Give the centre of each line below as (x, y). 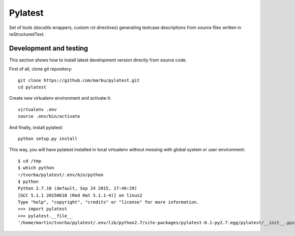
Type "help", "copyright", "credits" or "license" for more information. (109, 202)
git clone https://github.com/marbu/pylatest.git (79, 80)
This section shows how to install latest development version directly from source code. (98, 60)
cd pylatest (32, 87)
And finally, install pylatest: (36, 127)
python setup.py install (48, 138)
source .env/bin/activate (49, 116)
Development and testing (49, 48)
